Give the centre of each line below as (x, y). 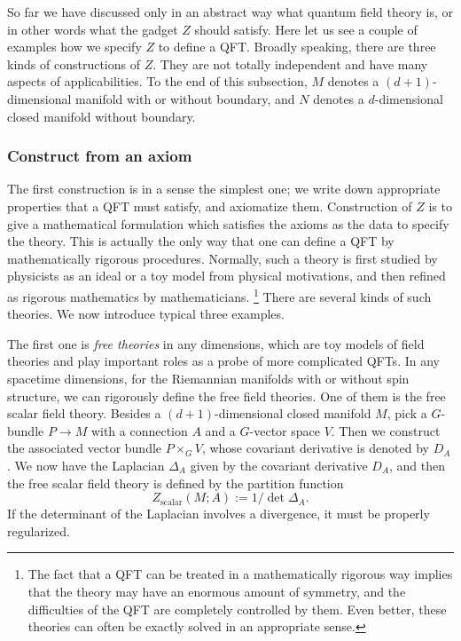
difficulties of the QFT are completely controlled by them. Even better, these (237, 609)
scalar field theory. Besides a (84, 413)
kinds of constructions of (74, 63)
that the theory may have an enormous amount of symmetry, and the (217, 591)
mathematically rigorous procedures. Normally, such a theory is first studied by (223, 258)
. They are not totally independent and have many (290, 63)
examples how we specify (74, 47)
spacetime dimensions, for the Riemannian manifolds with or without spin (208, 378)
